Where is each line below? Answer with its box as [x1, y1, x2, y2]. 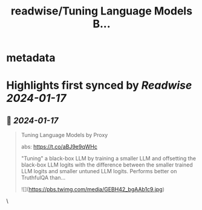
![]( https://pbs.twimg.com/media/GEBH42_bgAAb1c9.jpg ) [21, 186, 165, 193]
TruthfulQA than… [21, 174, 66, 182]
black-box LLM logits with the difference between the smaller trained [21, 161, 193, 168]
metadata [6, 51, 56, 65]
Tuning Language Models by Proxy [21, 132, 108, 139]
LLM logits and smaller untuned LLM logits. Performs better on [21, 168, 177, 175]
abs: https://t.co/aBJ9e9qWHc [21, 143, 98, 150]
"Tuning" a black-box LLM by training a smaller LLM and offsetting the [21, 155, 197, 162]
